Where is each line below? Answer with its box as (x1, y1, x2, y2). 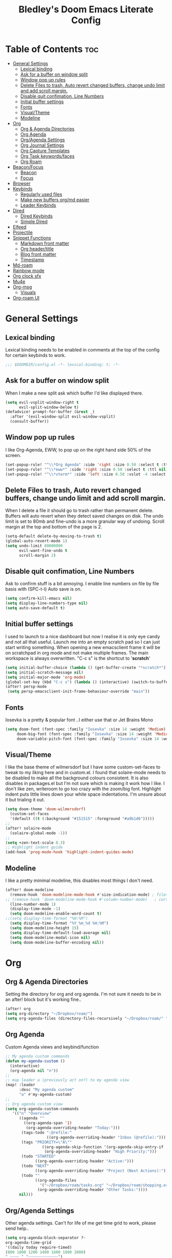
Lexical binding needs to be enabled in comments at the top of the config (5, 346, 160, 352)
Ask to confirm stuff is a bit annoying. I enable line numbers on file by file (5, 581, 160, 587)
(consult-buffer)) (10, 419, 50, 424)
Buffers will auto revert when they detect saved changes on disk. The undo (5, 513, 164, 519)
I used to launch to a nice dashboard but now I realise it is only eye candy (5, 633, 160, 639)
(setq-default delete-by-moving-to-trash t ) (5, 534, 102, 539)
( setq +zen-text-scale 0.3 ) (5, 840, 66, 845)
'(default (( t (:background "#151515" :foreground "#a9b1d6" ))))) (10, 816, 155, 821)
